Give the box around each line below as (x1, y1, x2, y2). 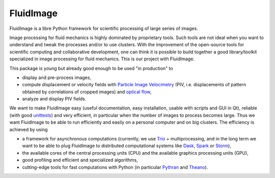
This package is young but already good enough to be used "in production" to (9, 65, 173, 71)
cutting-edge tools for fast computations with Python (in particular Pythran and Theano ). (22, 164, 208, 170)
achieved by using (9, 126, 48, 132)
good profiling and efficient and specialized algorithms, (22, 157, 138, 163)
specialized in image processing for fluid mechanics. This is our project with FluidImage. (9, 56, 195, 62)
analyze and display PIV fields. (22, 96, 87, 102)
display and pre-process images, (22, 74, 92, 81)
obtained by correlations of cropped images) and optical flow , (22, 89, 152, 95)
